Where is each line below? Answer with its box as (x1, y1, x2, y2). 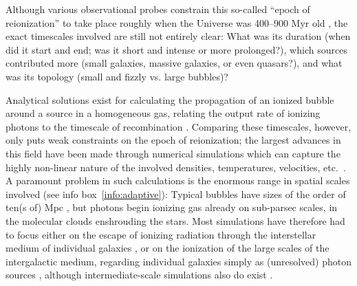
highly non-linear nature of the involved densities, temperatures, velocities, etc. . (6, 159, 346, 174)
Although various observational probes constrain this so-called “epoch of (6, 2, 310, 16)
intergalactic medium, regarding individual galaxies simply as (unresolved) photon (6, 254, 351, 268)
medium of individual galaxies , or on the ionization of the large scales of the (6, 241, 329, 255)
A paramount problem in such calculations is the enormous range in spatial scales (6, 173, 350, 188)
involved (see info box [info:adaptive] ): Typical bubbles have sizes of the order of (6, 186, 346, 201)
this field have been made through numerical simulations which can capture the (6, 146, 340, 160)
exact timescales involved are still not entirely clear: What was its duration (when (6, 29, 351, 43)
